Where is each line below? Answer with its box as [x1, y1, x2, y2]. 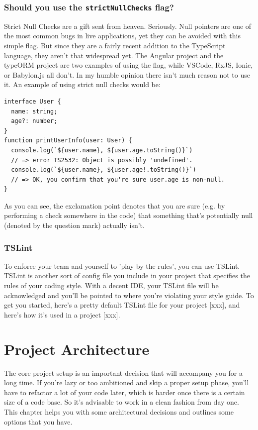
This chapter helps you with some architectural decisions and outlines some [4, 406, 234, 417]
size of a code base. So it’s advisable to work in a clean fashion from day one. [4, 397, 239, 407]
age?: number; [11, 117, 58, 125]
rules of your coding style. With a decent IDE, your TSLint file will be [4, 280, 219, 291]
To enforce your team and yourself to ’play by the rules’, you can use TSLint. [4, 260, 240, 271]
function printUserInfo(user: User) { [4, 137, 132, 144]
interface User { [4, 98, 61, 105]
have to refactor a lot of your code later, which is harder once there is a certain [4, 387, 245, 397]
